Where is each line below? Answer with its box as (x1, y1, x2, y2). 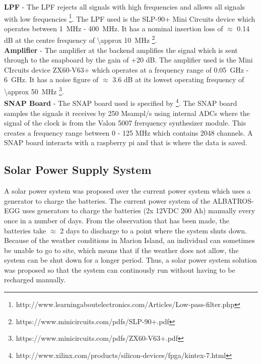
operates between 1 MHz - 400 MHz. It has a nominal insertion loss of (4, 23, 223, 33)
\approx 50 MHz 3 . (4, 85, 64, 96)
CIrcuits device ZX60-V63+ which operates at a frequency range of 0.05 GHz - (4, 64, 249, 75)
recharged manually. (4, 274, 66, 285)
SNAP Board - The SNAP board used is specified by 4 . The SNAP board (4, 96, 237, 108)
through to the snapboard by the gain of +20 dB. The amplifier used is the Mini (4, 54, 253, 65)
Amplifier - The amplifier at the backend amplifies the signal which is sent (4, 44, 238, 55)
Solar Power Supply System (4, 162, 152, 177)
